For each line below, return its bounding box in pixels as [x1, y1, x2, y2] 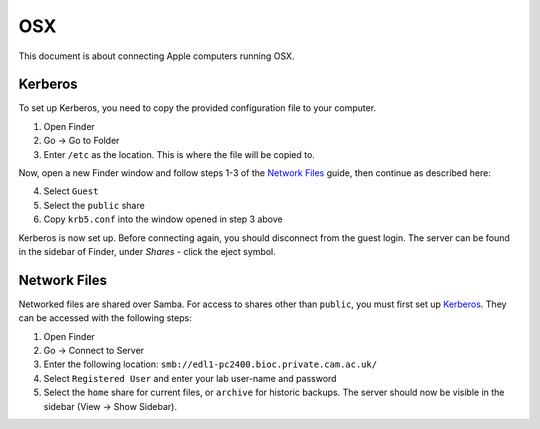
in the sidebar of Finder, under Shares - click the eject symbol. [18, 245, 277, 257]
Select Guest [43, 185, 99, 197]
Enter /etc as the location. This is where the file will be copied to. [43, 148, 315, 160]
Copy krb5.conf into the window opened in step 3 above [43, 213, 284, 225]
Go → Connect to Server [43, 345, 145, 357]
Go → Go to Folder [43, 135, 120, 147]
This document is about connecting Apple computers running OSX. [18, 50, 295, 62]
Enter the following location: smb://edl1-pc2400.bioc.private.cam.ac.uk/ [43, 358, 378, 370]
